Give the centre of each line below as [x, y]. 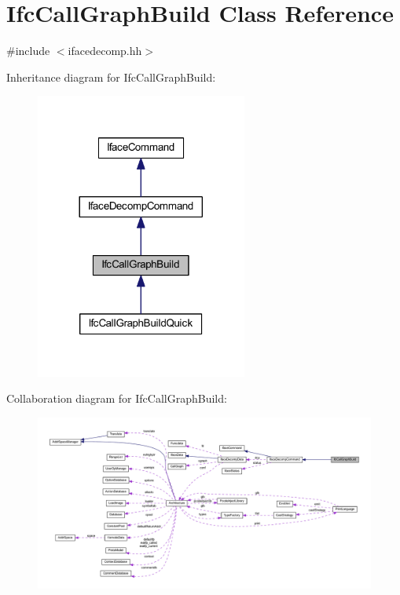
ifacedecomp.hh [105, 51]
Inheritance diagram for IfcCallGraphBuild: [111, 77]
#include [28, 51]
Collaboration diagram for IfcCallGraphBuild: [117, 398]
